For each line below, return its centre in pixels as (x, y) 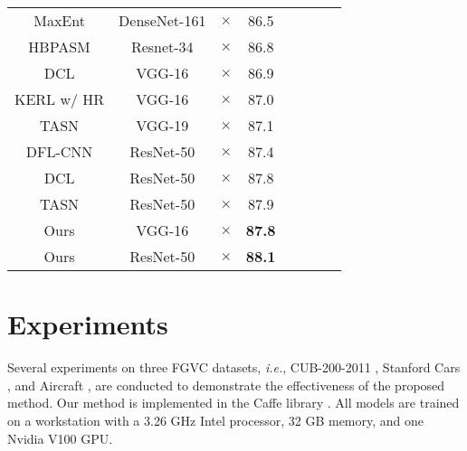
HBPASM (59, 47)
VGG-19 (162, 125)
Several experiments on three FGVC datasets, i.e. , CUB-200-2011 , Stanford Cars (234, 367)
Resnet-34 (162, 47)
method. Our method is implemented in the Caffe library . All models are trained (233, 403)
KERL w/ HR (60, 99)
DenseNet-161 (162, 20)
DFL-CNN (59, 151)
